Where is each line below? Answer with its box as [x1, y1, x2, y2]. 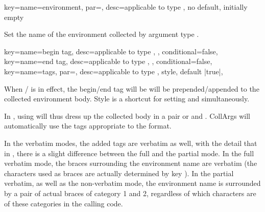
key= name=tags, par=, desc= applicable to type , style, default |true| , [4, 66, 223, 76]
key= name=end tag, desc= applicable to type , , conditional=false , [4, 56, 212, 67]
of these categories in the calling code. [4, 198, 123, 208]
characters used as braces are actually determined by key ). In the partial [4, 167, 234, 178]
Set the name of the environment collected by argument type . [4, 29, 199, 39]
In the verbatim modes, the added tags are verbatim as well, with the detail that [4, 137, 257, 148]
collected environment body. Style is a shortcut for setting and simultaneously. [4, 93, 250, 104]
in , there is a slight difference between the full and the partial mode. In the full [4, 147, 254, 158]
